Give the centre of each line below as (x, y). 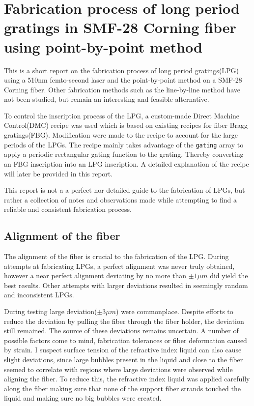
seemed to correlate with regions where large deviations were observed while (118, 369)
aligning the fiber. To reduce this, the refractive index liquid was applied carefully (127, 379)
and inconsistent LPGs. (39, 295)
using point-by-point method (103, 46)
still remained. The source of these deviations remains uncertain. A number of (121, 331)
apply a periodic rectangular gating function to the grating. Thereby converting (124, 154)
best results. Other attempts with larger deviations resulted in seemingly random (126, 285)
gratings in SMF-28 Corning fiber (120, 27)
